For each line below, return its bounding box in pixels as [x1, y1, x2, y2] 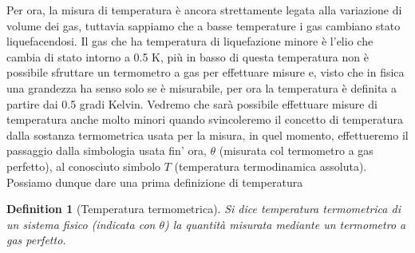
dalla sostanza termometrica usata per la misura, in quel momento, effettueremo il [6, 126, 409, 143]
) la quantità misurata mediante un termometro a [164, 215, 406, 232]
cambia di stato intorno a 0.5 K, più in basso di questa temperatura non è [6, 48, 369, 65]
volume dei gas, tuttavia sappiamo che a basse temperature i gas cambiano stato [6, 17, 401, 34]
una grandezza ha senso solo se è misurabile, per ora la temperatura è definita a [6, 79, 397, 96]
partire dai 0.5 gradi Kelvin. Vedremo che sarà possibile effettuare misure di [6, 95, 377, 112]
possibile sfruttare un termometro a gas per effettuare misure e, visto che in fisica [6, 64, 405, 81]
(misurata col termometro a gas [219, 142, 373, 159]
